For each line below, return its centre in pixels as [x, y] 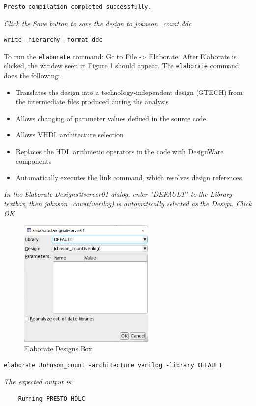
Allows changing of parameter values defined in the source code [111, 118]
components [33, 161]
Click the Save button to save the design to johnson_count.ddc [98, 23]
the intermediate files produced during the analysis [92, 102]
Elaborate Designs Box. [59, 348]
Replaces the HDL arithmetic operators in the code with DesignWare [119, 151]
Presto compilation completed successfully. [78, 7]
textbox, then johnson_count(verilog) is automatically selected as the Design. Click [128, 203]
